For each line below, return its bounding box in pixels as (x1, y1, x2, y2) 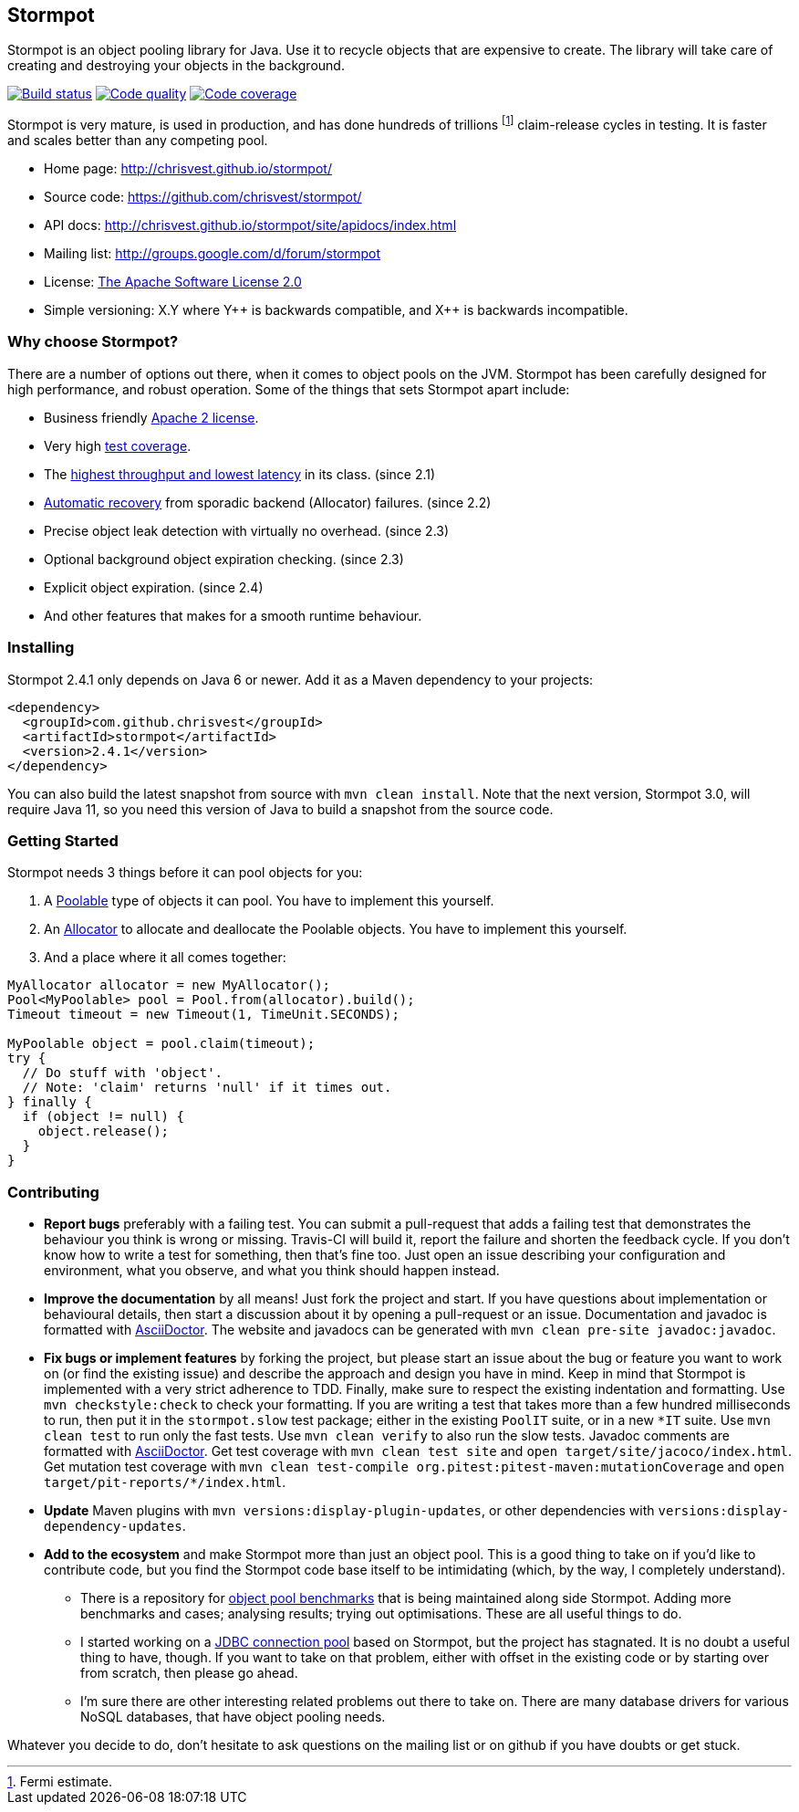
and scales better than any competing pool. (7, 132, 268, 149)
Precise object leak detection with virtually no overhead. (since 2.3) (44, 522, 450, 539)
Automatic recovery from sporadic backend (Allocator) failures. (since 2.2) (44, 494, 492, 510)
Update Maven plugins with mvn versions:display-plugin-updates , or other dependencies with (44, 1503, 655, 1519)
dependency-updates (44, 1519, 182, 1534)
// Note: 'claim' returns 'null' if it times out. (22, 1080, 392, 1095)
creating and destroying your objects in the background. (7, 58, 345, 74)
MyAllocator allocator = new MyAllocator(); (7, 978, 331, 993)
